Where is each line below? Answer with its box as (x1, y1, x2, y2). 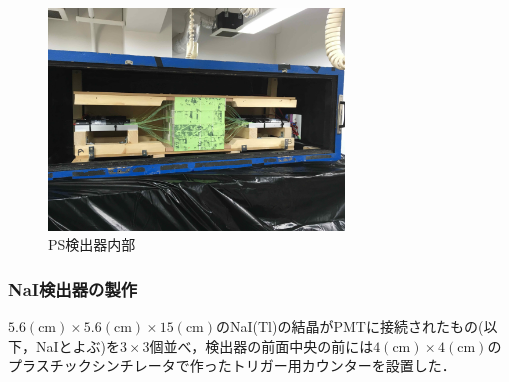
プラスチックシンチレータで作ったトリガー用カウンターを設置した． (8, 355, 456, 376)
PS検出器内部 (48, 234, 136, 255)
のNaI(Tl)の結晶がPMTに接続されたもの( (216, 316, 484, 336)
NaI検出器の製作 (8, 276, 138, 301)
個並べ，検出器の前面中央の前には (149, 335, 374, 356)
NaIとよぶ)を (35, 335, 120, 356)
